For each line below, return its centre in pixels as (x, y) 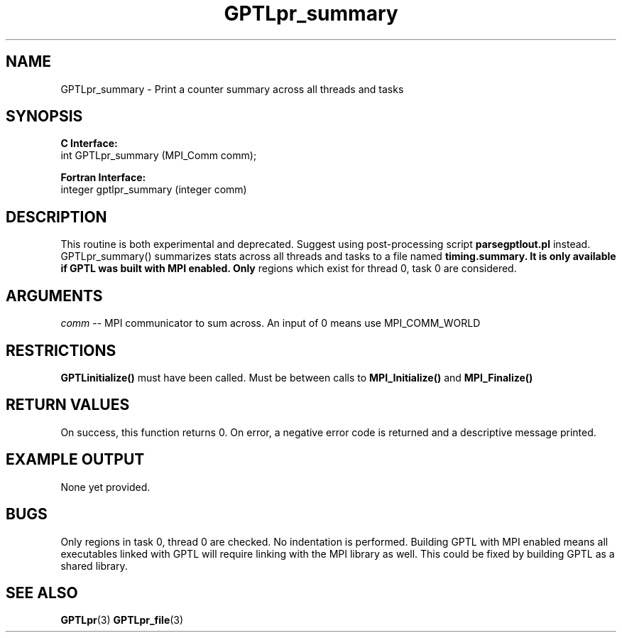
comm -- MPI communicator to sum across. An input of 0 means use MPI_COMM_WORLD (271, 323)
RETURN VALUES (68, 405)
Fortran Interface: (103, 178)
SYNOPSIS (44, 117)
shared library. (94, 566)
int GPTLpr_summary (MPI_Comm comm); (159, 156)
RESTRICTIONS (61, 350)
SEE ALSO (42, 593)
